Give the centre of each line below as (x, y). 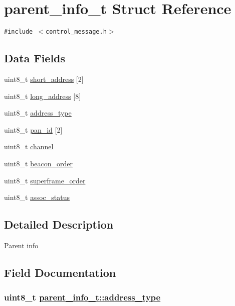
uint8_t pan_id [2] (33, 129)
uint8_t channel (29, 146)
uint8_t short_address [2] (44, 79)
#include (19, 32)
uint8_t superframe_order (45, 180)
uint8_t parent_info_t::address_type (82, 297)
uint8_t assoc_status (37, 197)
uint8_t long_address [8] (43, 96)
